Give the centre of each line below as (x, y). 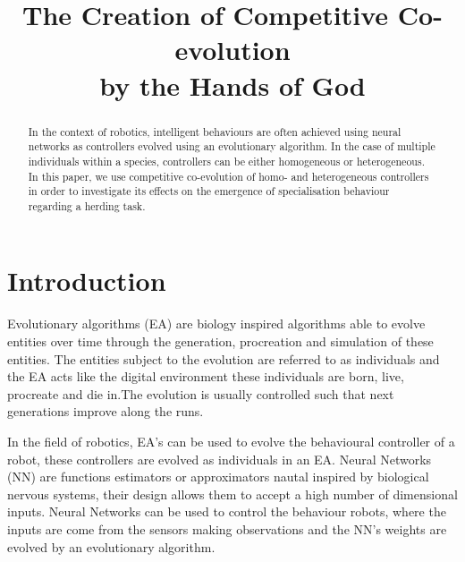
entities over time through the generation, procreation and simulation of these (220, 341)
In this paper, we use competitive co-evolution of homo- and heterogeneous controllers (228, 176)
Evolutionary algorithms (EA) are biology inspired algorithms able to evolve (216, 324)
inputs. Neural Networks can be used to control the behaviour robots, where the (227, 511)
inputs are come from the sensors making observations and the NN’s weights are (227, 528)
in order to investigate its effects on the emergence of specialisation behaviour (209, 191)
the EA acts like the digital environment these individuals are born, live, (206, 376)
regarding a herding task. (87, 205)
